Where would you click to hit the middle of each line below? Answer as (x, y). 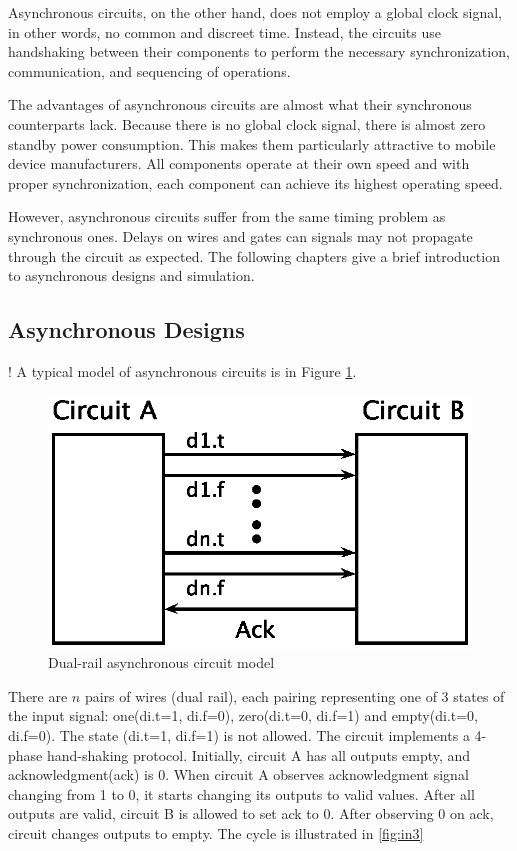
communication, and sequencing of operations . (149, 70)
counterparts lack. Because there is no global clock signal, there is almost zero (247, 123)
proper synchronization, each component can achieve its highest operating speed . (255, 182)
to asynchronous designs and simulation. (131, 275)
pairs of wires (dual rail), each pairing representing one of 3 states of (294, 695)
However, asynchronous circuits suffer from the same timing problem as (227, 216)
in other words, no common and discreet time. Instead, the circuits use (224, 31)
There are (38, 695)
